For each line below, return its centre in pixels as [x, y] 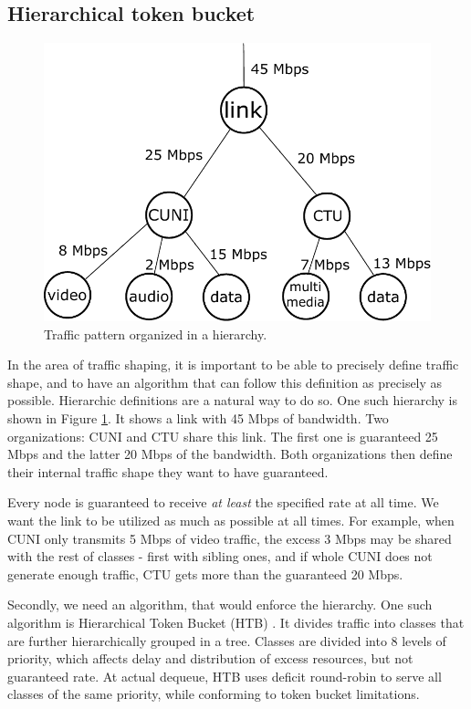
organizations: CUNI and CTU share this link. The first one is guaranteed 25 [223, 436]
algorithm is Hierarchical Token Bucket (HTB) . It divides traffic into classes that [236, 622]
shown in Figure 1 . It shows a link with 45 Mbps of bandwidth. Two [198, 417]
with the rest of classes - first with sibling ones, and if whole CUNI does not [220, 556]
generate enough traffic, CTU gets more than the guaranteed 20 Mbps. [205, 573]
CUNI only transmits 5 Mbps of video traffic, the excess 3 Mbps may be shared [230, 538]
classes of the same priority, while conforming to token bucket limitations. [214, 694]
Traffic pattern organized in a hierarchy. [156, 334]
